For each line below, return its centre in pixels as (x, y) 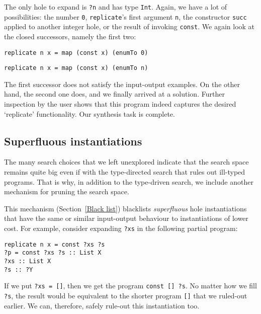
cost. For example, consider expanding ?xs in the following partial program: (121, 228)
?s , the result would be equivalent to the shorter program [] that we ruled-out (126, 295)
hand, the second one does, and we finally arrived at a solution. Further (114, 94)
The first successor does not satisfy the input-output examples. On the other (122, 84)
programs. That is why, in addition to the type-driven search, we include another (129, 181)
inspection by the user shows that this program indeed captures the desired (120, 104)
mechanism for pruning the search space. (67, 191)
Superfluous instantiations (73, 141)
